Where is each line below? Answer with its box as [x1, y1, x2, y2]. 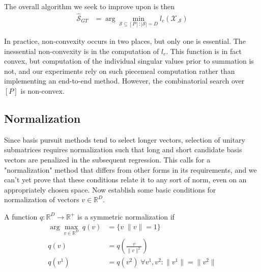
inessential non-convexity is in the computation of [4, 45, 159, 56]
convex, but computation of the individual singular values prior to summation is [4, 56, 254, 66]
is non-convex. [20, 86, 65, 96]
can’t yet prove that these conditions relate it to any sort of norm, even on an [4, 174, 247, 185]
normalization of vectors [4, 194, 79, 205]
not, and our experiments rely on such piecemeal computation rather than [4, 65, 235, 76]
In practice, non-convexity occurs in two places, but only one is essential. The [4, 36, 246, 46]
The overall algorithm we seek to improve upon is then [4, 1, 175, 11]
